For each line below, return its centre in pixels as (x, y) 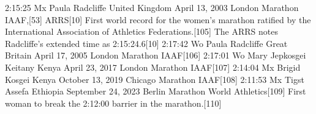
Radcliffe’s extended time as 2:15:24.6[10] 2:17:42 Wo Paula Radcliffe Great (146, 43)
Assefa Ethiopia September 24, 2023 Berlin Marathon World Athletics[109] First (156, 91)
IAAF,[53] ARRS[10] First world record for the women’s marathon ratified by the (158, 19)
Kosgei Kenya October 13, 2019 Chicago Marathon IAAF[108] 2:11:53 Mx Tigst (155, 79)
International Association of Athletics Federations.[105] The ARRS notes (141, 31)
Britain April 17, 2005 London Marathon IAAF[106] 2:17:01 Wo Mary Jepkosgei (156, 55)
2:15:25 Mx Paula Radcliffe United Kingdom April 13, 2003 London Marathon (152, 7)
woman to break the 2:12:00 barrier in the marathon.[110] (113, 103)
